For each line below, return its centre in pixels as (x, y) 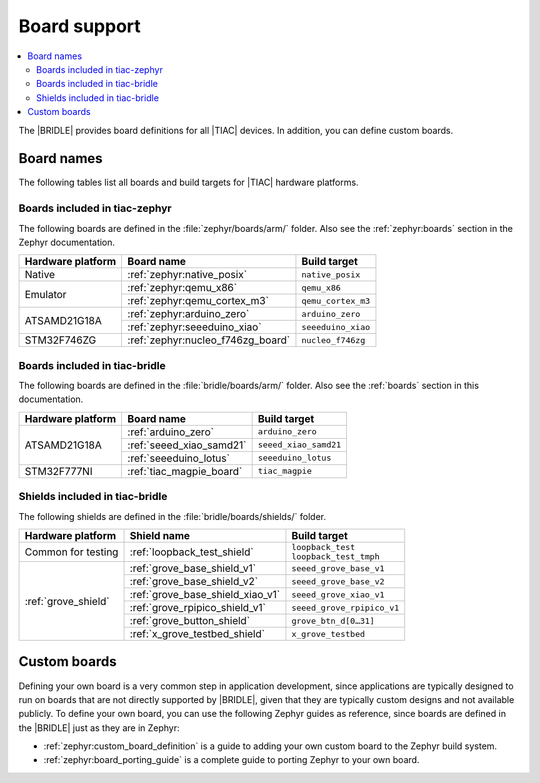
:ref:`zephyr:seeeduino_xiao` (194, 327)
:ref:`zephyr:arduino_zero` (188, 314)
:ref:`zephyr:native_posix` (187, 275)
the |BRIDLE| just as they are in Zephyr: (99, 727)
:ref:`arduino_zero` (171, 432)
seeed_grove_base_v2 (338, 581)
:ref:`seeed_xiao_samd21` (187, 445)
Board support (80, 26)
